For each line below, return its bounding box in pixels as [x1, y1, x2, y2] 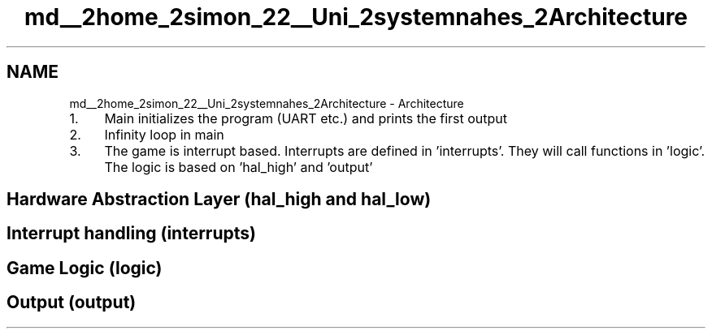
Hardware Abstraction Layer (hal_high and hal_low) [7, 189, 432, 210]
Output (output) [7, 292, 137, 313]
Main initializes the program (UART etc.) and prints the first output [104, 110, 508, 127]
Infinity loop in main [104, 126, 224, 143]
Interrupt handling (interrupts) [7, 223, 256, 244]
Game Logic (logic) [7, 257, 163, 278]
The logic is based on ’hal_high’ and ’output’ [104, 158, 373, 175]
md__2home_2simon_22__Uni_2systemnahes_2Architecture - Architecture [69, 96, 464, 110]
